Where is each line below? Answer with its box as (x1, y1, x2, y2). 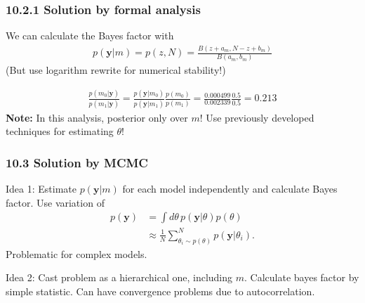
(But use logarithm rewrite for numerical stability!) (6, 63, 226, 77)
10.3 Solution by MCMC (6, 153, 148, 171)
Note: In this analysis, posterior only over (6, 110, 188, 124)
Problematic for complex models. (6, 246, 147, 261)
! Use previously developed (199, 110, 314, 124)
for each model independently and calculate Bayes (122, 181, 338, 196)
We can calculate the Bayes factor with (6, 28, 174, 43)
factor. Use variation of (6, 195, 105, 209)
